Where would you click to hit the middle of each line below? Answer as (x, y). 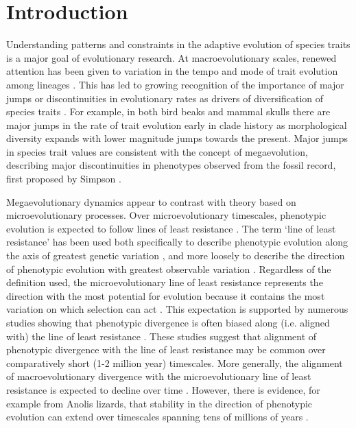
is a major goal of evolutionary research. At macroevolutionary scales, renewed (171, 57)
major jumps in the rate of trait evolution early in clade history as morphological (177, 124)
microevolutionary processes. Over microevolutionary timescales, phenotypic (166, 215)
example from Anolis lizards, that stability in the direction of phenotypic (159, 403)
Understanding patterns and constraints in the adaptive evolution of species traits (178, 44)
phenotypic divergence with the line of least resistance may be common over (166, 349)
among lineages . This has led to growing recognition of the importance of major (175, 84)
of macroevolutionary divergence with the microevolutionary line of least (159, 376)
